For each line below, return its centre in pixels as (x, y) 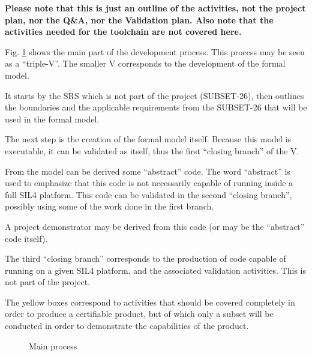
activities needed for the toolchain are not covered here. (123, 32)
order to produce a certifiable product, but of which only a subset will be (139, 314)
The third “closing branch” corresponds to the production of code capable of (145, 258)
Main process (53, 345)
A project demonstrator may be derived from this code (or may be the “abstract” (155, 226)
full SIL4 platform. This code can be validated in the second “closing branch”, (148, 194)
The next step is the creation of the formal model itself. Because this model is (148, 139)
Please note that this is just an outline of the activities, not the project (155, 8)
